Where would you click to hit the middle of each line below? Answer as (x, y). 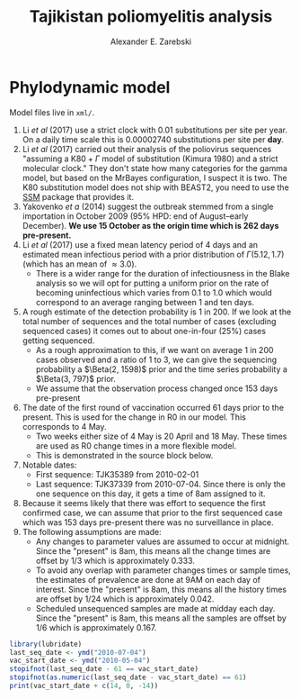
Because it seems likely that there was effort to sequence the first (144, 503)
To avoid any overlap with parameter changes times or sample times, (163, 570)
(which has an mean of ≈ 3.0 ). (79, 264)
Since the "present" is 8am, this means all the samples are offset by (161, 618)
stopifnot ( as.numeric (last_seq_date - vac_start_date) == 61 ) (128, 677)
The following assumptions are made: (92, 531)
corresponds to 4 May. (64, 426)
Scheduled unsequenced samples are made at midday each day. (155, 608)
